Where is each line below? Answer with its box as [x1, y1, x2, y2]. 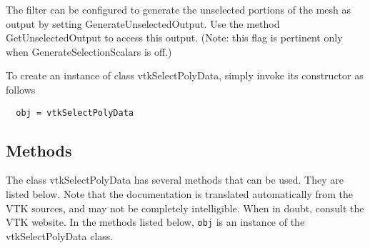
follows [6, 81, 36, 96]
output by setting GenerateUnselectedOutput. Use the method [6, 16, 280, 31]
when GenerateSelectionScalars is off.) [6, 44, 172, 59]
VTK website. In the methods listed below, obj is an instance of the [6, 214, 305, 229]
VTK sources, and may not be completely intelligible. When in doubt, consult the [6, 200, 364, 215]
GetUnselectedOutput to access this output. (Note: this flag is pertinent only [6, 30, 343, 45]
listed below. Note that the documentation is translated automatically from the [6, 187, 354, 202]
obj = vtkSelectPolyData [16, 107, 134, 118]
